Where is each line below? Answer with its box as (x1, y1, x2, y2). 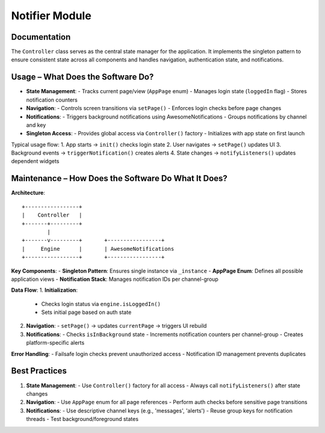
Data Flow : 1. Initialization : (11, 286, 78, 294)
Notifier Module (11, 9, 91, 22)
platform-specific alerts (26, 339, 85, 346)
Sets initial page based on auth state (41, 309, 132, 316)
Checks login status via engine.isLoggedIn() (41, 300, 161, 307)
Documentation (11, 32, 71, 42)
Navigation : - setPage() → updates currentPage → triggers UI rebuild (26, 322, 207, 330)
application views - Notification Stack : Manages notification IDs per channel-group (11, 275, 219, 283)
